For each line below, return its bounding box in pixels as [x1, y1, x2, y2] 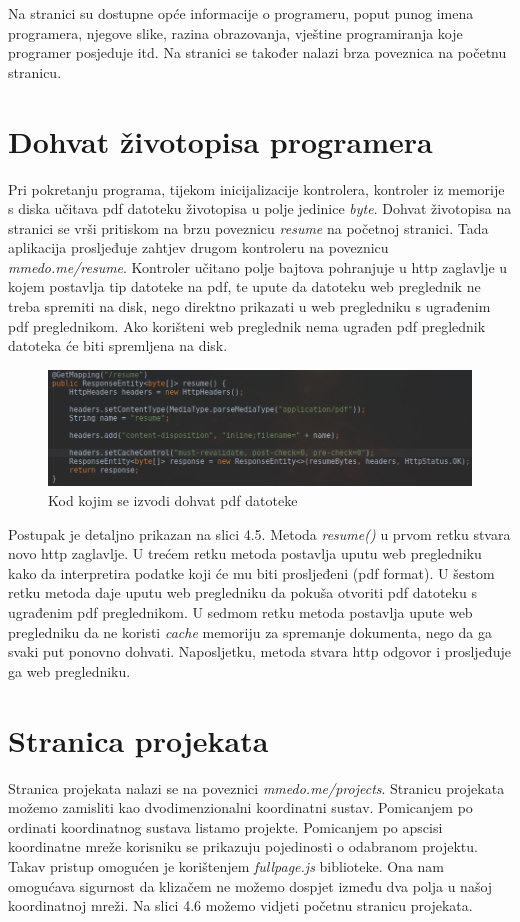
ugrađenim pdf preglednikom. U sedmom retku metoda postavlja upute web [8, 602, 473, 623]
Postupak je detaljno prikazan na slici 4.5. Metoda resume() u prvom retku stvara [8, 523, 511, 544]
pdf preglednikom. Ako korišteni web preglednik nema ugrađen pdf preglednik [8, 315, 486, 336]
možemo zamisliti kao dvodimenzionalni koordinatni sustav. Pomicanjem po [8, 797, 473, 818]
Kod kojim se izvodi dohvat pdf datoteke [48, 490, 298, 511]
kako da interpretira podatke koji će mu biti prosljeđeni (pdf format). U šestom [8, 562, 495, 583]
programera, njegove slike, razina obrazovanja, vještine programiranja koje [8, 22, 463, 43]
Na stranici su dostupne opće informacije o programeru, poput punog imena [8, 3, 474, 23]
